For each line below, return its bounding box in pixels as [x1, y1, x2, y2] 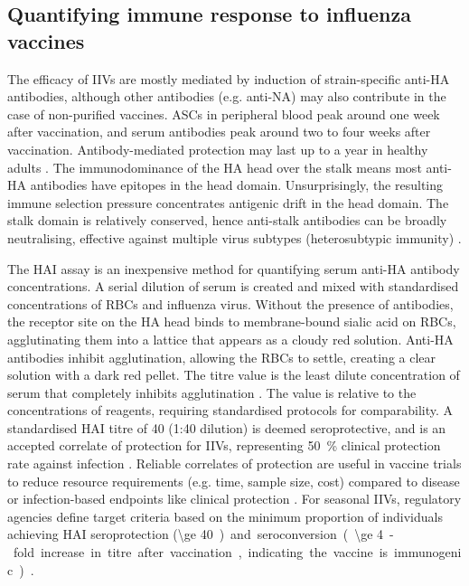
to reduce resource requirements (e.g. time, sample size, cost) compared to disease [7, 471, 460, 490]
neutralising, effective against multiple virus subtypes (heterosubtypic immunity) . [7, 228, 462, 247]
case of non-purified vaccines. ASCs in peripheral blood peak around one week [7, 104, 440, 123]
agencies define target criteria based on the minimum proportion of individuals [7, 506, 443, 525]
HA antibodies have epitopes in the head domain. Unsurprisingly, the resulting [7, 175, 444, 194]
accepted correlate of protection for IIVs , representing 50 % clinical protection [7, 436, 441, 455]
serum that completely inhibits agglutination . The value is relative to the [7, 383, 417, 402]
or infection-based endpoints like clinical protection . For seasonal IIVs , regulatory [7, 489, 462, 508]
